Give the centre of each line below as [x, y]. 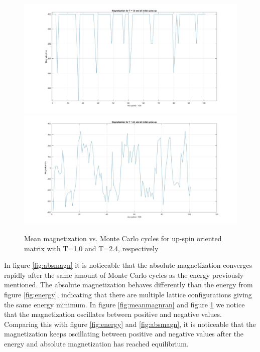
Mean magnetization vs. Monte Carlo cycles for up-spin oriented [123, 238]
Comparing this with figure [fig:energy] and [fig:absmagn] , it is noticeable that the [130, 324]
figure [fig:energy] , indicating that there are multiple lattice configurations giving [128, 294]
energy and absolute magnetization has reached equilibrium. [96, 343]
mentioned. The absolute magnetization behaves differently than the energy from [128, 285]
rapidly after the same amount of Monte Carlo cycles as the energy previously [124, 275]
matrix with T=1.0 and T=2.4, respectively [91, 248]
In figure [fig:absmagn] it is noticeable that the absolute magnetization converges [128, 265]
